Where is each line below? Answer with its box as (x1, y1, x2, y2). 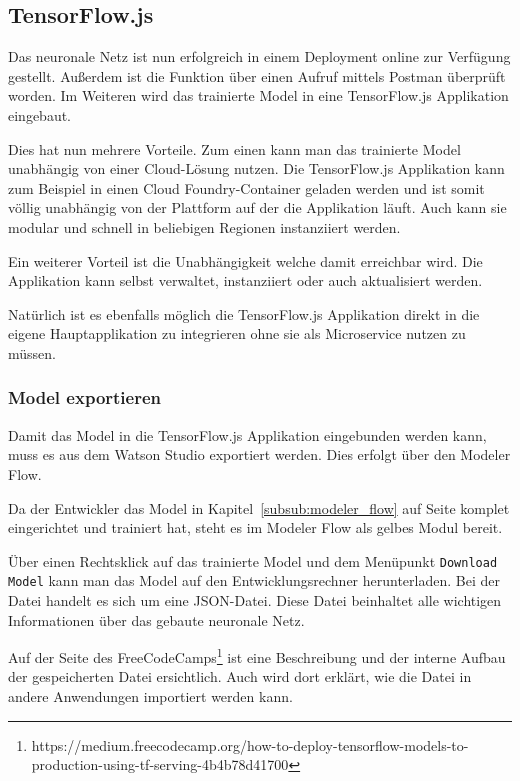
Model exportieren (8, 385, 162, 410)
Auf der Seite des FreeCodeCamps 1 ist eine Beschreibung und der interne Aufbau (8, 644, 506, 667)
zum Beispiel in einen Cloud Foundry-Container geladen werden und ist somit (8, 177, 485, 198)
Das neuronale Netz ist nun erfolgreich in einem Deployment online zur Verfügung (8, 46, 511, 67)
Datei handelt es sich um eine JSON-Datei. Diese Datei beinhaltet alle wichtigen (8, 590, 502, 611)
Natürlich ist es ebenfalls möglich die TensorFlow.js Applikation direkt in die (8, 303, 480, 324)
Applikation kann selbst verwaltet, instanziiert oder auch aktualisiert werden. (8, 270, 483, 291)
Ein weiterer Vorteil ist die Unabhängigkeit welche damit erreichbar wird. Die (8, 250, 483, 271)
